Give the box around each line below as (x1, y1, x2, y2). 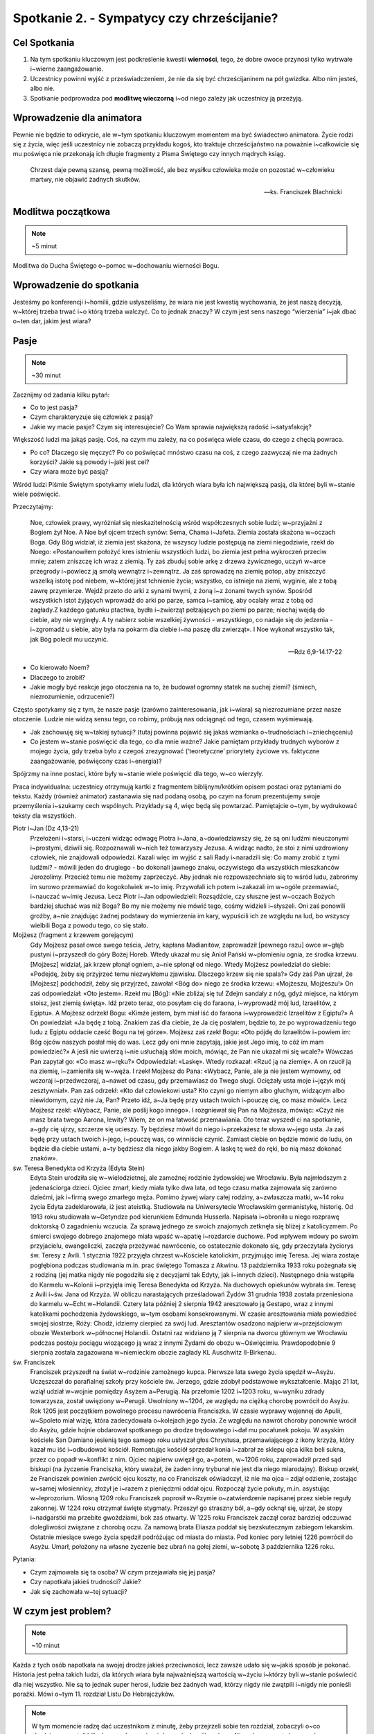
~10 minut (31, 1641, 60, 1650)
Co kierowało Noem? (30, 663, 90, 672)
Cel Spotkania (12, 37, 75, 49)
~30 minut (31, 371, 62, 379)
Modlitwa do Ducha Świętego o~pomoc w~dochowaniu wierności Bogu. (12, 261, 220, 270)
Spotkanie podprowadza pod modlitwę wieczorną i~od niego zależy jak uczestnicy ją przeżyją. (30, 94, 303, 102)
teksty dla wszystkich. (12, 812, 76, 820)
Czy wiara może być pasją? (30, 467, 109, 476)
